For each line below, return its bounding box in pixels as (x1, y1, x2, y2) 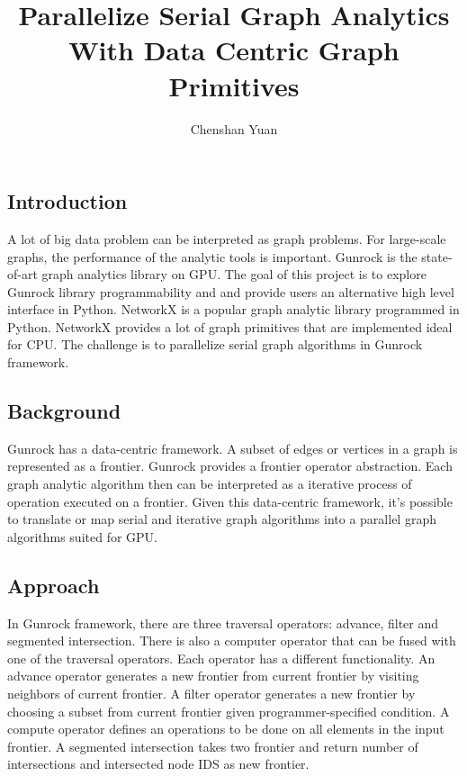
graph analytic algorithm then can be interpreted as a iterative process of (7, 474, 412, 493)
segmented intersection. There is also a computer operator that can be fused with (7, 631, 456, 650)
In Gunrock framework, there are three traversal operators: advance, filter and (7, 613, 439, 632)
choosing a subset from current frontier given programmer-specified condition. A (7, 701, 450, 720)
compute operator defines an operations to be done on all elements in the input (7, 719, 445, 738)
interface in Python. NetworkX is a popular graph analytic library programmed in (7, 300, 460, 319)
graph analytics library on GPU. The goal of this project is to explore (41, 265, 427, 284)
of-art (7, 265, 38, 284)
